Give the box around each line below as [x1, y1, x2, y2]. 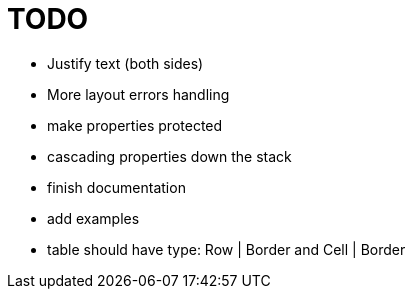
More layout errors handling [47, 85, 230, 103]
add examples [47, 209, 140, 227]
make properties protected [47, 116, 223, 134]
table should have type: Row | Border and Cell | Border [47, 240, 406, 258]
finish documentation [47, 178, 186, 196]
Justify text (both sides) [47, 54, 204, 72]
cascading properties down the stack [47, 147, 292, 165]
